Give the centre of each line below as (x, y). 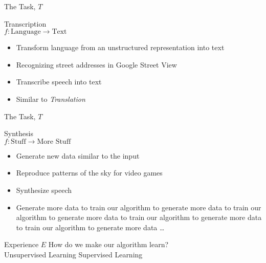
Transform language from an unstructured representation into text (120, 47)
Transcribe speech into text (59, 82)
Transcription (25, 23)
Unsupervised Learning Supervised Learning (73, 254)
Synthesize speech (44, 190)
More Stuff (54, 141)
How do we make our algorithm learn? (108, 244)
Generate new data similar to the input (78, 155)
